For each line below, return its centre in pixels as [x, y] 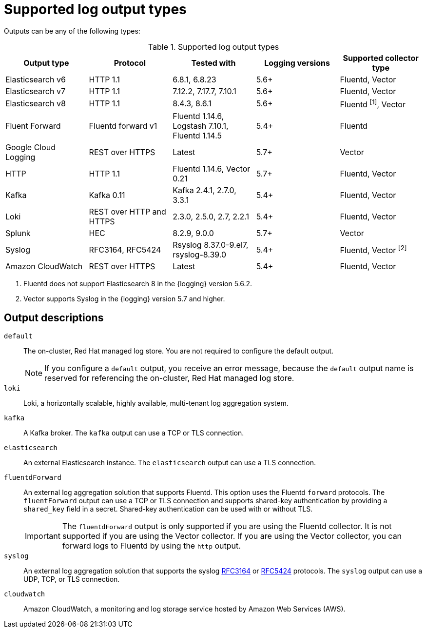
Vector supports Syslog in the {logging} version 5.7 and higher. [124, 299]
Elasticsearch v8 [36, 104]
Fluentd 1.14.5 [197, 136]
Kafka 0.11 [107, 195]
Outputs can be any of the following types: [72, 31]
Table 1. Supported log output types [213, 47]
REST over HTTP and [127, 212]
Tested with [213, 63]
